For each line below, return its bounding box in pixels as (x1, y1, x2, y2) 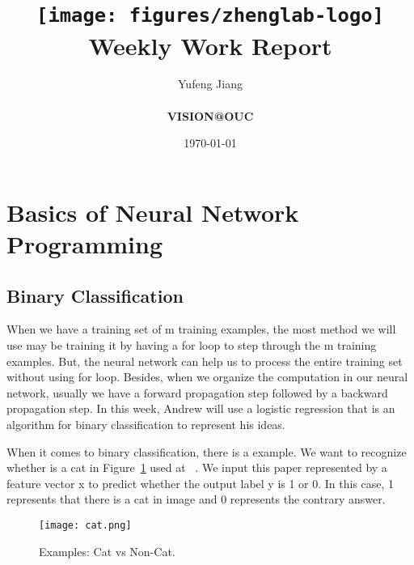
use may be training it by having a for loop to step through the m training (6, 336, 377, 353)
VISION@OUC (167, 107, 254, 124)
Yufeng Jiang (178, 75, 243, 92)
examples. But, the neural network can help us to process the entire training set (6, 352, 403, 369)
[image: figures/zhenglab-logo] (36, 4, 384, 28)
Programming (6, 227, 163, 260)
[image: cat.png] (39, 519, 132, 531)
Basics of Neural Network (6, 195, 299, 228)
